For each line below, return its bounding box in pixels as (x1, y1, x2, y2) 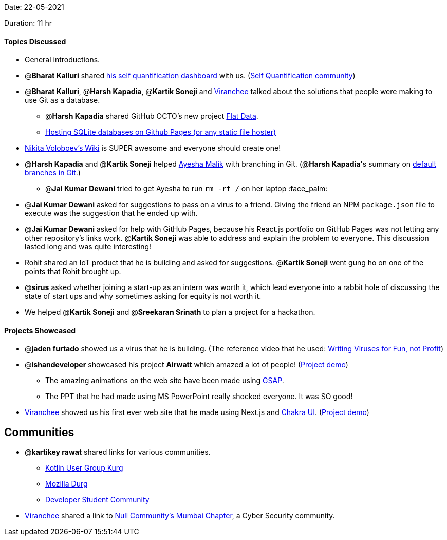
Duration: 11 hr (4, 19, 52, 27)
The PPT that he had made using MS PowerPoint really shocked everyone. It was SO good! (45, 392, 353, 401)
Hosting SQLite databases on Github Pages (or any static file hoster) (45, 128, 276, 137)
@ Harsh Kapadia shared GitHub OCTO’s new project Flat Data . (45, 112, 258, 121)
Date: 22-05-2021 (4, 3, 64, 11)
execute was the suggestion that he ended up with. (25, 209, 198, 218)
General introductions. (25, 55, 100, 64)
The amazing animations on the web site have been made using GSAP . (45, 376, 284, 385)
